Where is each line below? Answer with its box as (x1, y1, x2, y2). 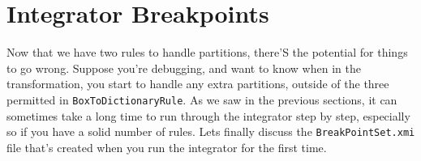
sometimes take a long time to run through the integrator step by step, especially (6, 107, 410, 124)
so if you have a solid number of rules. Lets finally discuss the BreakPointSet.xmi (6, 123, 415, 140)
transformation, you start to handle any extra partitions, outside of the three (6, 75, 389, 92)
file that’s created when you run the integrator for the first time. (6, 138, 327, 155)
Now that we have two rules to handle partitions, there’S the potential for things (6, 44, 408, 61)
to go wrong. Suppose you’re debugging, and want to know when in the (6, 59, 361, 76)
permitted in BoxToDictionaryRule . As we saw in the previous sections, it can (6, 91, 397, 108)
